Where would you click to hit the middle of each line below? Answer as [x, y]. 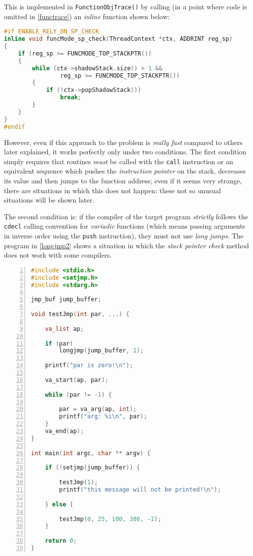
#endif [14, 127]
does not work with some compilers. [58, 255]
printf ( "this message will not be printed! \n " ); [140, 490]
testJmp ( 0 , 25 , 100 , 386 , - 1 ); [110, 519]
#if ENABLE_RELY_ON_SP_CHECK [52, 32]
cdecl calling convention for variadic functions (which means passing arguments [125, 226]
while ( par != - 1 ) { [78, 395]
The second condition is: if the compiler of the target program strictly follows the [126, 216]
